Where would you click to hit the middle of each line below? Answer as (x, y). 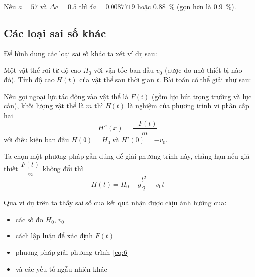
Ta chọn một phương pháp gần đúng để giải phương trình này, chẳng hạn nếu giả (127, 156)
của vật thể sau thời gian (117, 79)
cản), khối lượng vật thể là (44, 106)
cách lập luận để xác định (54, 236)
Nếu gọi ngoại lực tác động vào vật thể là (66, 96)
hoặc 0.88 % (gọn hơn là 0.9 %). (187, 6)
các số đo (29, 219)
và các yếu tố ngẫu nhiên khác (61, 268)
